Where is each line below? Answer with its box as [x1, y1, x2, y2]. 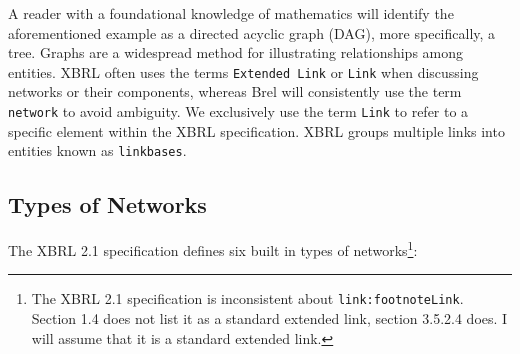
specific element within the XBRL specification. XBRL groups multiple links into [8, 120, 505, 141]
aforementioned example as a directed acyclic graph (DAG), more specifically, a [8, 22, 496, 43]
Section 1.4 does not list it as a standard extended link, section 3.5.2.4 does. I [31, 308, 508, 329]
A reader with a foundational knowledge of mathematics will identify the [8, 3, 454, 23]
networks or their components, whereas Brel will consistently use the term [8, 81, 462, 102]
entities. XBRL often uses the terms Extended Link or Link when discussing [8, 61, 479, 82]
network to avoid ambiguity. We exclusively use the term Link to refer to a [8, 101, 469, 122]
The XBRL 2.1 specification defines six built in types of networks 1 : [8, 237, 418, 260]
